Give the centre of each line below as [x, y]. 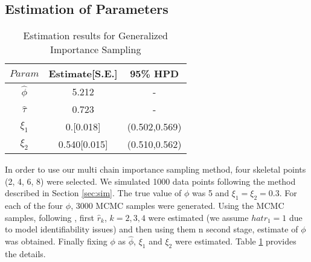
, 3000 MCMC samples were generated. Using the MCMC [178, 206]
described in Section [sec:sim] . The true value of [93, 193]
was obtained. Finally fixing [56, 241]
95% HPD [155, 74]
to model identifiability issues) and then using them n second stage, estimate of [152, 229]
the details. [25, 253]
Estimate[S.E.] [83, 74]
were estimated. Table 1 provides [236, 241]
